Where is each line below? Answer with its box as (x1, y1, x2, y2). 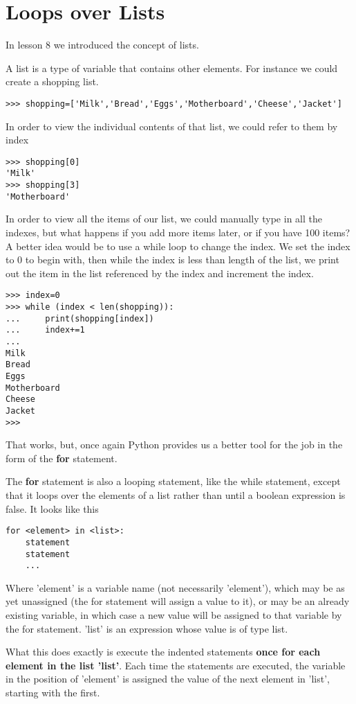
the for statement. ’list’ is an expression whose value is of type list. (6, 621, 288, 635)
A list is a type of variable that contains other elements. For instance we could (6, 60, 338, 75)
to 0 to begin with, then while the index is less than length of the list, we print (6, 252, 339, 267)
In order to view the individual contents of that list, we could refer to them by (6, 118, 338, 133)
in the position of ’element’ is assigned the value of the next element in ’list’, (6, 671, 330, 686)
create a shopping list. (6, 74, 99, 89)
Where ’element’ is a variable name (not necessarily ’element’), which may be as (6, 580, 345, 595)
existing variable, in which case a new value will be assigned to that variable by (6, 608, 342, 622)
